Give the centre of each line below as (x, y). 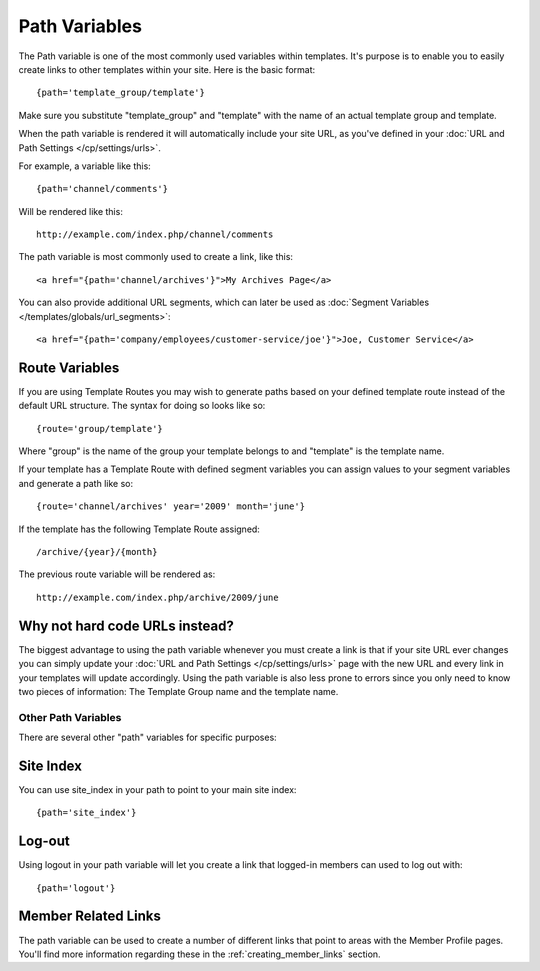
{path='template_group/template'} (120, 93)
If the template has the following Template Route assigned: (139, 529)
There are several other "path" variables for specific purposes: (147, 737)
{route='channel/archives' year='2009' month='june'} (170, 506)
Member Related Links (90, 916)
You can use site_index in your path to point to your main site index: (157, 789)
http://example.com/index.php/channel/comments (155, 234)
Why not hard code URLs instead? (126, 625)
